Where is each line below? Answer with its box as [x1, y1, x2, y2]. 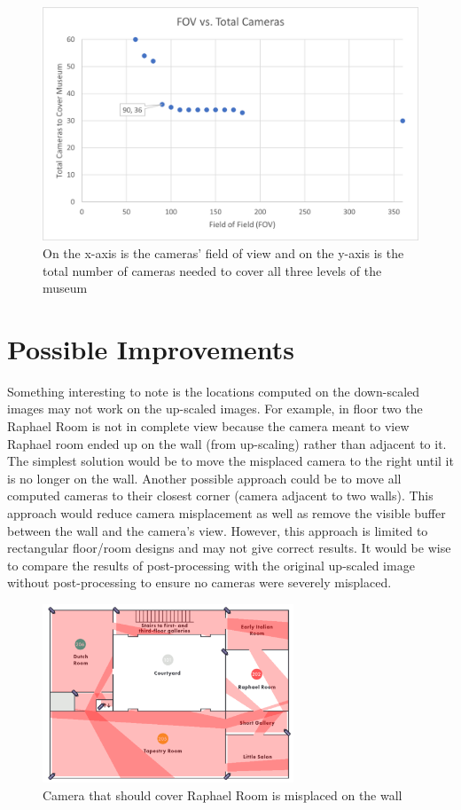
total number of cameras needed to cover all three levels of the [43, 261, 382, 279]
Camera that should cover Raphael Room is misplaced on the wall [43, 785, 402, 804]
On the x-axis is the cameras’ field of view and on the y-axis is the [43, 243, 404, 262]
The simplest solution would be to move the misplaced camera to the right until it [7, 452, 454, 470]
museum [43, 279, 88, 297]
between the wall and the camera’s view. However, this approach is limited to [7, 521, 428, 539]
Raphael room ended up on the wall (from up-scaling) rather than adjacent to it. [7, 434, 447, 452]
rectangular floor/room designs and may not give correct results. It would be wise [7, 539, 451, 557]
